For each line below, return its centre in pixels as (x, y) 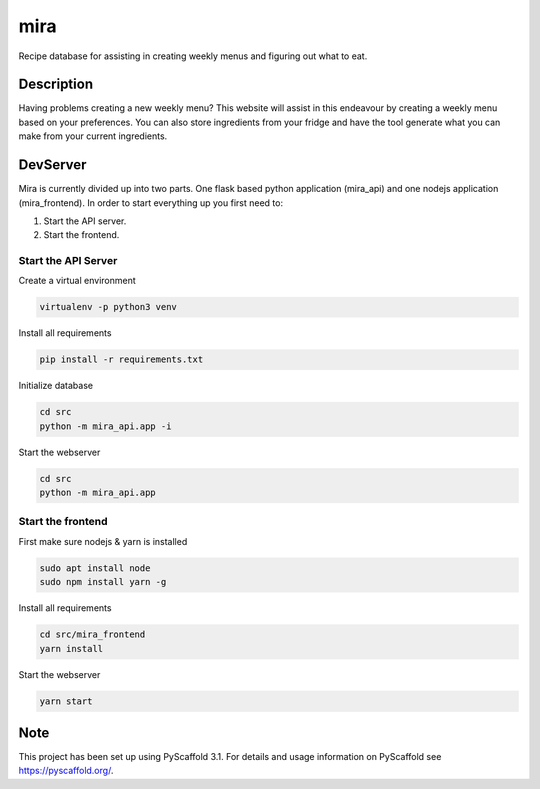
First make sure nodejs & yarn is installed (103, 541)
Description (56, 84)
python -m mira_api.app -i (105, 426)
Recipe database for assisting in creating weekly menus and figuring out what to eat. (193, 56)
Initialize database (56, 386)
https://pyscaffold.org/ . (66, 771)
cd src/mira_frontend (92, 634)
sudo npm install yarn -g (103, 582)
